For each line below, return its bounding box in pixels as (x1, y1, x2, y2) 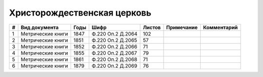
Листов (143, 24, 161, 31)
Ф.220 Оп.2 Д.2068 (92, 56, 137, 63)
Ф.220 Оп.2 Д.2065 (92, 37, 137, 43)
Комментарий (203, 24, 238, 31)
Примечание (166, 24, 198, 31)
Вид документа (20, 24, 59, 31)
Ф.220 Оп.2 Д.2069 (92, 62, 137, 69)
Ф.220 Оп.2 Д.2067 (92, 49, 137, 56)
